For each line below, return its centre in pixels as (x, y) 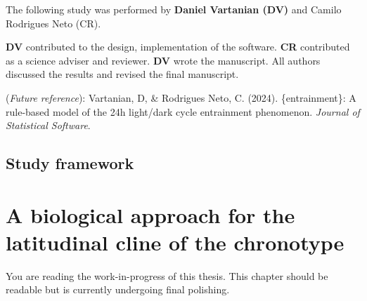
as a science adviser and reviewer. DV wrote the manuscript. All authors (163, 60)
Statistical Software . (48, 125)
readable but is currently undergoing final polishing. (118, 289)
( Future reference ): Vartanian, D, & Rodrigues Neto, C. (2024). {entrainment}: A (181, 97)
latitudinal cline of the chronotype (175, 242)
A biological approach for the (150, 214)
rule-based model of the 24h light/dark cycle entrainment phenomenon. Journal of (183, 111)
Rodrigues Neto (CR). (53, 23)
